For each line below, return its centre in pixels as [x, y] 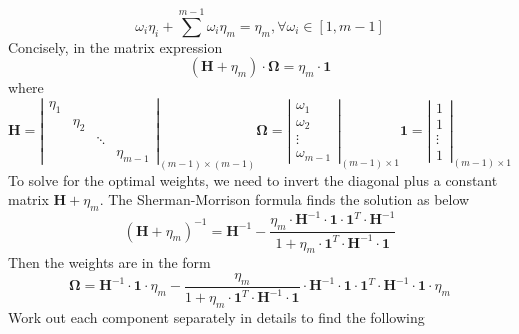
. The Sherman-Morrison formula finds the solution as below [284, 199]
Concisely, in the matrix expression [115, 46]
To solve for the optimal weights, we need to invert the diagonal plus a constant [253, 179]
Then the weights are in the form [109, 262]
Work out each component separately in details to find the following [216, 316]
